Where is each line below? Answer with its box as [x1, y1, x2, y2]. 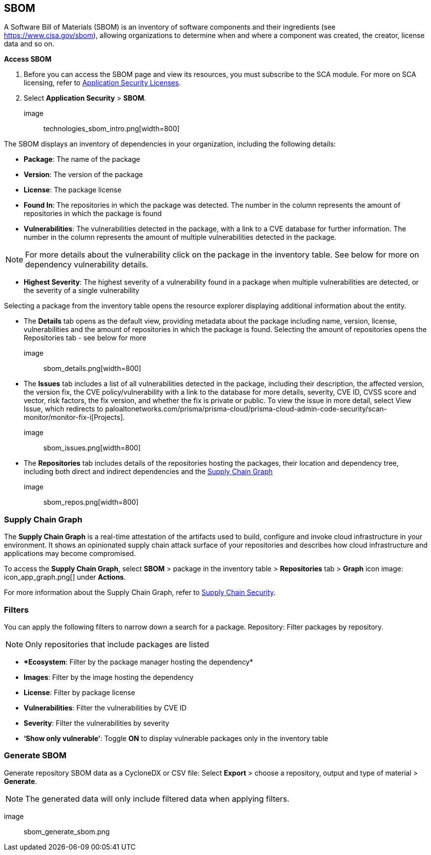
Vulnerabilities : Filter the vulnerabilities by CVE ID [24, 703, 187, 712]
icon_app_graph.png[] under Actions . [4, 573, 126, 582]
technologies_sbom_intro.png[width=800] [43, 124, 180, 133]
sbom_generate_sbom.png [24, 827, 110, 836]
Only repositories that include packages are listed [25, 639, 209, 649]
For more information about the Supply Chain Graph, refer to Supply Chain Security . [4, 588, 276, 597]
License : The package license [24, 186, 122, 194]
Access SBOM [4, 55, 52, 64]
